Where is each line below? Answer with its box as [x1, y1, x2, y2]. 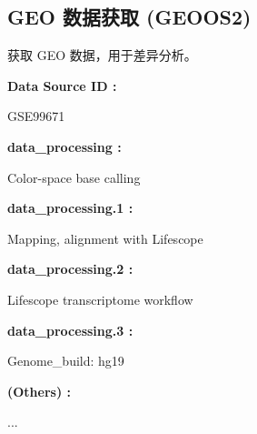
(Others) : [7, 381, 72, 400]
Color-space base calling [7, 167, 141, 187]
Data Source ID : [7, 76, 117, 95]
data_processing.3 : [7, 320, 133, 339]
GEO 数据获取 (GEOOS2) [7, 3, 252, 31]
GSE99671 [7, 106, 65, 126]
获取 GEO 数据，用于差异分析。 [7, 45, 197, 65]
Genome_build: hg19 [7, 351, 124, 370]
